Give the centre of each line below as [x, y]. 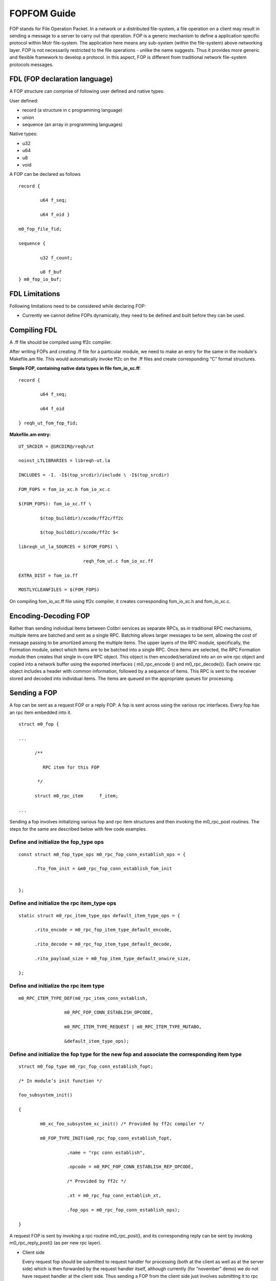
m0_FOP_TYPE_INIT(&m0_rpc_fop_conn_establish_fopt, [106, 1138]
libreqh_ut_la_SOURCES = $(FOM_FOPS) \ [68, 547]
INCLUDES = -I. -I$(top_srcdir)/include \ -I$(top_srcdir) [94, 475]
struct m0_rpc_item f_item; [76, 796]
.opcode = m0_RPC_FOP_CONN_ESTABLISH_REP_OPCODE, [130, 1167]
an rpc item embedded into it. [40, 712]
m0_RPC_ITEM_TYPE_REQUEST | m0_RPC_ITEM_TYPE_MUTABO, [133, 1027]
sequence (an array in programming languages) [72, 124]
